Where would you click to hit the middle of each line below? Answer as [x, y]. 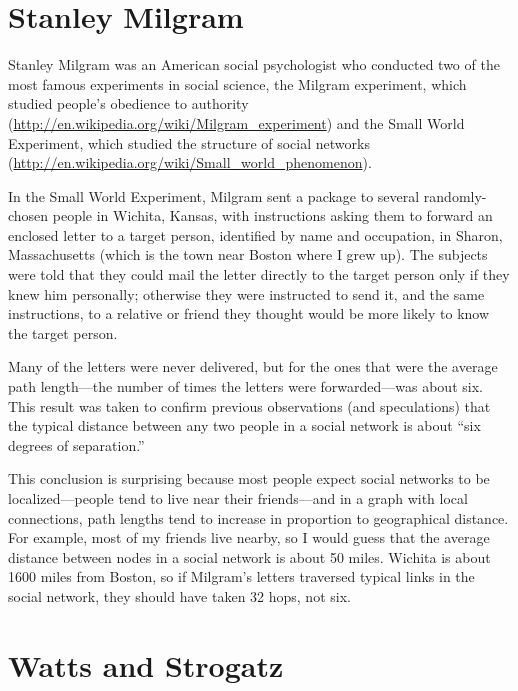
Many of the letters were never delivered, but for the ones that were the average [253, 366]
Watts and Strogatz [146, 664]
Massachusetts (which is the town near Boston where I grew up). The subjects [248, 254]
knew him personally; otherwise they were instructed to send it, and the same [246, 293]
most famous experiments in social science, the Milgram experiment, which [237, 83]
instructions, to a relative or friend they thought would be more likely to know [249, 313]
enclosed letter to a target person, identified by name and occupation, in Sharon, [255, 234]
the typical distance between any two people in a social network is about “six [244, 425]
